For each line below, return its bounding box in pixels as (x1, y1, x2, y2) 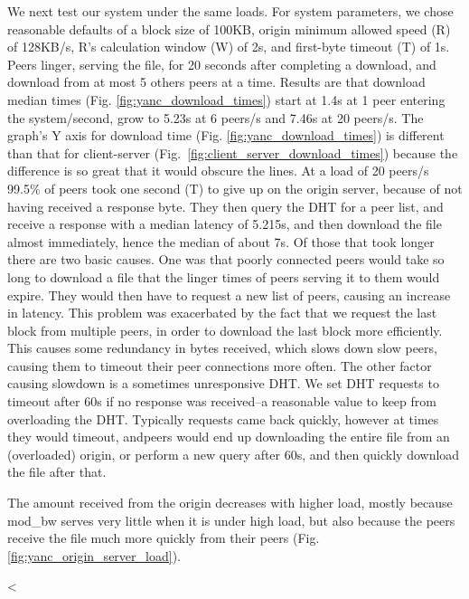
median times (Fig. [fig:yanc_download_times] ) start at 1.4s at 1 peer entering (7, 90, 446, 109)
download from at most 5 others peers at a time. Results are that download (7, 72, 426, 91)
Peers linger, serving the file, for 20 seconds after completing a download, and (7, 54, 436, 73)
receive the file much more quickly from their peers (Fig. (7, 528, 320, 547)
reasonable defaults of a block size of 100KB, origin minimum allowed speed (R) (7, 19, 451, 38)
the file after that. (7, 462, 107, 481)
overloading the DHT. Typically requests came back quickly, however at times (7, 409, 439, 428)
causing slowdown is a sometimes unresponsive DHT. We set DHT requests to (7, 374, 439, 393)
